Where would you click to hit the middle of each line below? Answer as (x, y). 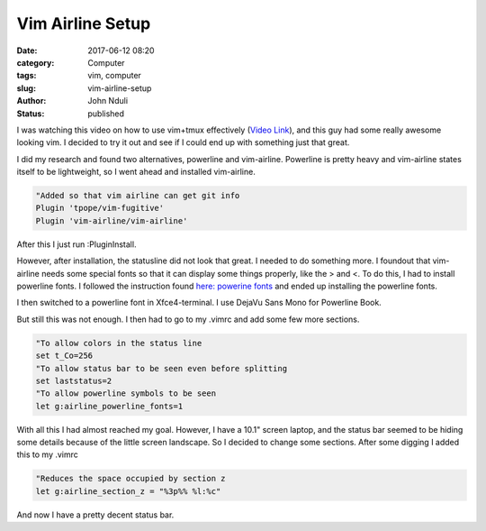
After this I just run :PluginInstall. (76, 244)
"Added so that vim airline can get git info (138, 196)
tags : (27, 76)
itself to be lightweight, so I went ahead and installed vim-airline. (136, 172)
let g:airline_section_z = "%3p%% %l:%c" (128, 491)
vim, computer (114, 76)
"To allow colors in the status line (119, 343)
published (106, 114)
